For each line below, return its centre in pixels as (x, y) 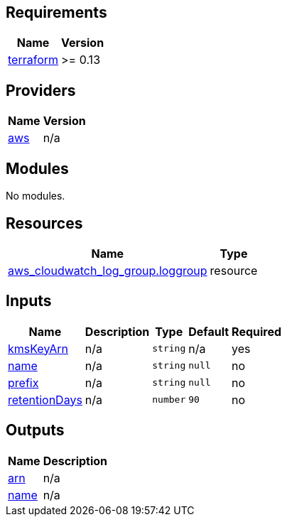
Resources (44, 223)
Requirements (56, 12)
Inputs (29, 301)
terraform (33, 60)
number (169, 400)
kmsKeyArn (38, 348)
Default (209, 331)
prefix (23, 382)
